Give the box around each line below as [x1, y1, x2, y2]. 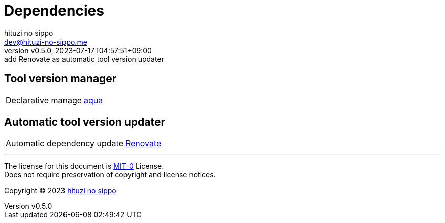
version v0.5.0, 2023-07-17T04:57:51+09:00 [4, 46, 152, 55]
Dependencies [4, 2, 104, 19]
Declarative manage [6, 95, 82, 105]
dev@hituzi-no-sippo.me [4, 37, 87, 46]
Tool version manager [4, 72, 117, 85]
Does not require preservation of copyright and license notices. [4, 170, 216, 179]
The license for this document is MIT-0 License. [4, 162, 164, 171]
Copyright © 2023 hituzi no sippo [4, 186, 116, 195]
